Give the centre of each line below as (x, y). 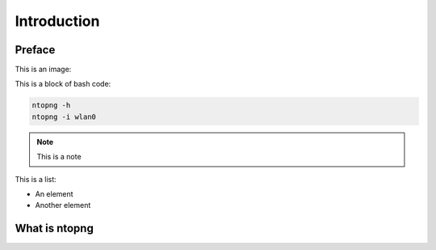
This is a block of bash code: (63, 84)
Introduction (57, 21)
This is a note (59, 157)
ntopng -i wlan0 (64, 117)
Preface (35, 50)
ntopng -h (51, 106)
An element (54, 193)
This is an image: (43, 70)
